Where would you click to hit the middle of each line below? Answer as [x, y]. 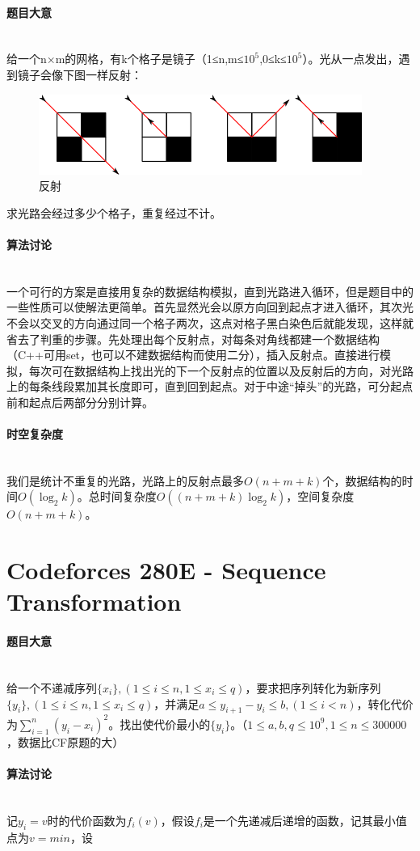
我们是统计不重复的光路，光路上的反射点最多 [125, 480]
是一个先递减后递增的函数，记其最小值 [305, 820]
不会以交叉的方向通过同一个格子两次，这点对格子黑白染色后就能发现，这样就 [210, 322]
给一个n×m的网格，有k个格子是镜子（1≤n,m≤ [125, 59]
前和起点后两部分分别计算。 [80, 402]
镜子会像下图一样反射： [80, 74]
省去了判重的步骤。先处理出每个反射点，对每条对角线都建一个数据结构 [193, 339]
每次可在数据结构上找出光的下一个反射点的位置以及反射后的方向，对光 [215, 370]
